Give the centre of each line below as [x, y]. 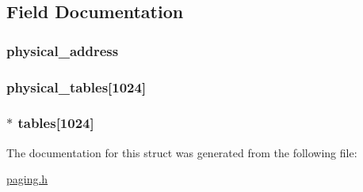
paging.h [27, 179]
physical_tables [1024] [76, 87]
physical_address [63, 50]
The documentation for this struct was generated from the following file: [182, 152]
